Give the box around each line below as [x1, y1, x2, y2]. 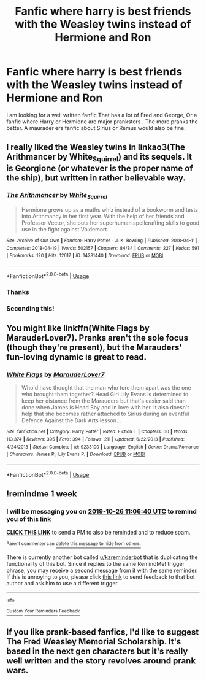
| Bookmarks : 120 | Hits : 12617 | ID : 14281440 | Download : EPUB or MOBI [6, 253, 164, 259]
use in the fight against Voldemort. [21, 226, 109, 233]
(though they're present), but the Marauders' [6, 342, 182, 352]
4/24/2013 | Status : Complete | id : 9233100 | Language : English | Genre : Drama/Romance [6, 444, 199, 450]
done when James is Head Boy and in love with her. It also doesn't [21, 404, 189, 411]
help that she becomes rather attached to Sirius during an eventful [21, 410, 189, 418]
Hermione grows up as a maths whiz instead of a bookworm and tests [21, 206, 198, 214]
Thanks [6, 287, 29, 296]
